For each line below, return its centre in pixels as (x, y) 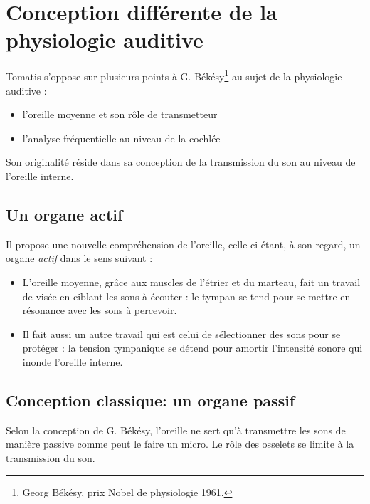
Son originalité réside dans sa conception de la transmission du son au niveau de (181, 162)
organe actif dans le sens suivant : (79, 258)
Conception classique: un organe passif (150, 400)
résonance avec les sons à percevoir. (100, 310)
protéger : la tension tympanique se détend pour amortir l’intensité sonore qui (192, 348)
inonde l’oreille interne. (73, 361)
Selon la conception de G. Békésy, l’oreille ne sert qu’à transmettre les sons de (176, 430)
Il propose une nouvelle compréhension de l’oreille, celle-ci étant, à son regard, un (183, 244)
